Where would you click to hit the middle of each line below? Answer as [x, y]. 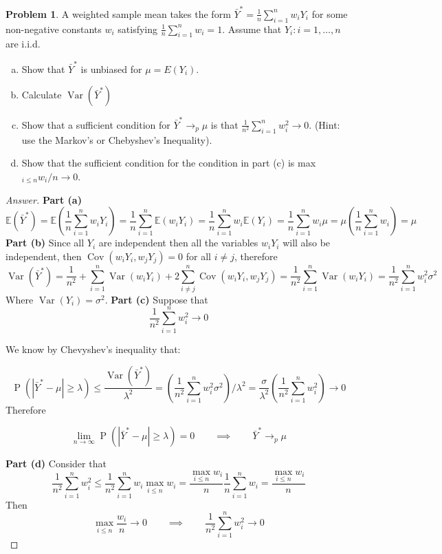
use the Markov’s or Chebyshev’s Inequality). [117, 139]
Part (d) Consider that [56, 464]
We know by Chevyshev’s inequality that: [93, 349]
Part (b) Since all [45, 243]
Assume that [255, 29]
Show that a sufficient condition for [96, 124]
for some [330, 13]
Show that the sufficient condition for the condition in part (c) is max [169, 163]
